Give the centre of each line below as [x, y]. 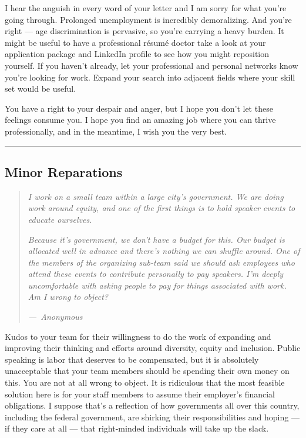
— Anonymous [55, 317]
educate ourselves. [60, 219]
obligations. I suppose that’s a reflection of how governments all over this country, [152, 405]
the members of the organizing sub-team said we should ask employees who [161, 262]
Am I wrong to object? [68, 297]
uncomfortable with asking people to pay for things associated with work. [157, 285]
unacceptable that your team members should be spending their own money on [147, 371]
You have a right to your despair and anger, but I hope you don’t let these [139, 108]
